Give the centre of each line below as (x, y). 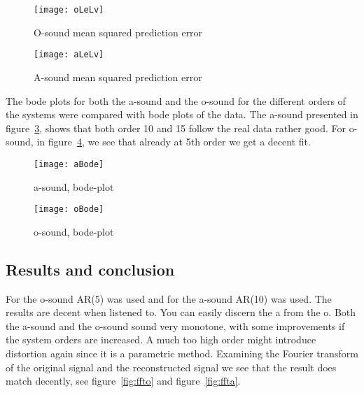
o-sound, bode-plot (74, 231)
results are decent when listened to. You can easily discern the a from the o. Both (181, 312)
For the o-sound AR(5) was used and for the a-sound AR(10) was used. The (169, 298)
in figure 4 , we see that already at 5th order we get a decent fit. (174, 142)
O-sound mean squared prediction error (118, 32)
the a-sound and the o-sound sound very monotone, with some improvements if (175, 326)
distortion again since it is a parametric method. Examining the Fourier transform (182, 353)
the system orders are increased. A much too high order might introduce (161, 340)
